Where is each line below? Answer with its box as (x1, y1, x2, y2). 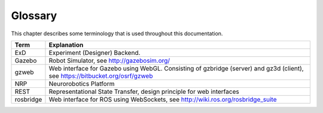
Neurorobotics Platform (48, 80, 115, 88)
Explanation (48, 41, 84, 49)
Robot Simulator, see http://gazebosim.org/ (48, 56, 170, 65)
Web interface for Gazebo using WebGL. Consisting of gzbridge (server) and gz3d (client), (48, 64, 304, 72)
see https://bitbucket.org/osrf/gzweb (48, 72, 153, 80)
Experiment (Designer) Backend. (48, 48, 141, 57)
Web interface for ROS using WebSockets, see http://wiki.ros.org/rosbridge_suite (48, 95, 277, 103)
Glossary (11, 9, 57, 22)
